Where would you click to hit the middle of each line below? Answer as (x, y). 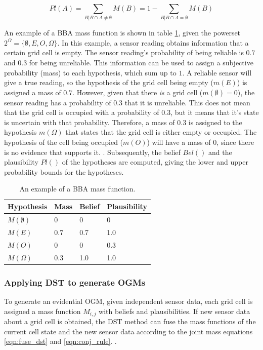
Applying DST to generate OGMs (75, 282)
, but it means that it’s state (215, 112)
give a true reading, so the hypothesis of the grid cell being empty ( (109, 82)
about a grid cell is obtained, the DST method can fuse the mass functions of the (130, 321)
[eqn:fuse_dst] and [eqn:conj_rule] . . (60, 341)
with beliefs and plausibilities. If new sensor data (174, 311)
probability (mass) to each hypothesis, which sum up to (90, 72)
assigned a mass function (42, 311)
